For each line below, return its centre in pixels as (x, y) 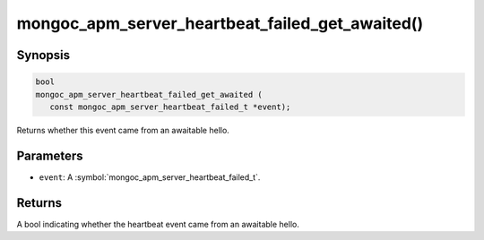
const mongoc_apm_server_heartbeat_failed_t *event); (170, 107)
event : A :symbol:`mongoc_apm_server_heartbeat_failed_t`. (150, 177)
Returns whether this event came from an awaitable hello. (123, 130)
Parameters (50, 155)
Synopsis (43, 55)
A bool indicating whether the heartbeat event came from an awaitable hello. (158, 224)
